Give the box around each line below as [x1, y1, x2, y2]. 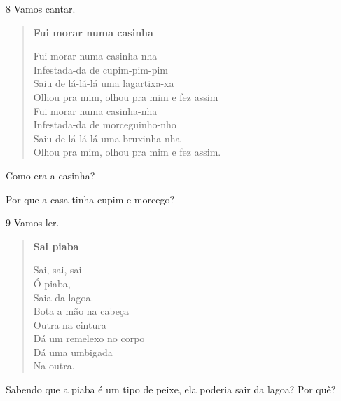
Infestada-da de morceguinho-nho [33, 117, 176, 132]
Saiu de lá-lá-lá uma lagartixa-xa [33, 76, 174, 90]
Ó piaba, [33, 276, 71, 290]
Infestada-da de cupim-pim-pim [33, 62, 168, 76]
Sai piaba [33, 238, 79, 253]
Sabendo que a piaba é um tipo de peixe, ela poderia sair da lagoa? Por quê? [6, 382, 336, 397]
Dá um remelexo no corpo [33, 331, 145, 346]
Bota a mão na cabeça [33, 304, 130, 318]
